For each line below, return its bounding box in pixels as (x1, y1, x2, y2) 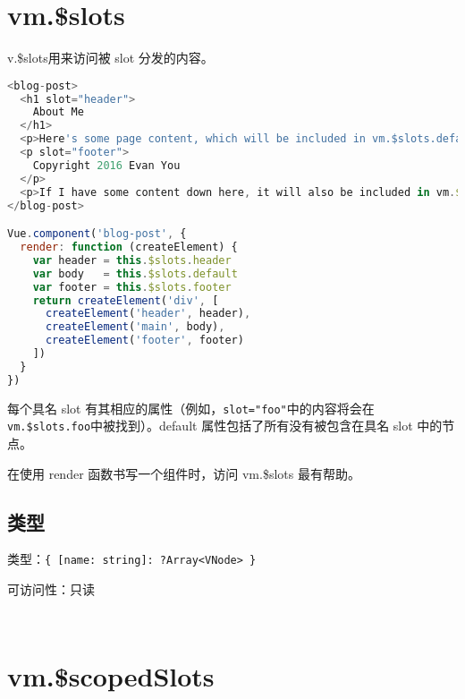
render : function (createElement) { (20, 241, 238, 253)
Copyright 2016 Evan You (32, 158, 181, 172)
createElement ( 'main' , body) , (45, 320, 225, 334)
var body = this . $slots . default (32, 267, 238, 280)
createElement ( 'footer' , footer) (45, 334, 244, 347)
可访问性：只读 (7, 579, 95, 598)
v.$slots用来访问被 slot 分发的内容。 (7, 48, 214, 67)
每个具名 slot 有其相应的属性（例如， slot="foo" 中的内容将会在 (7, 398, 375, 417)
